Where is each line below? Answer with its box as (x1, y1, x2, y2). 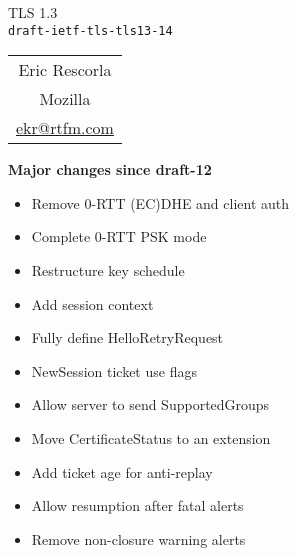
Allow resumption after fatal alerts (31, 495, 244, 516)
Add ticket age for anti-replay (31, 461, 213, 482)
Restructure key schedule (31, 260, 185, 281)
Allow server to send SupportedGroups (31, 394, 270, 415)
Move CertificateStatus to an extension (31, 428, 271, 448)
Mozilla (39, 87, 91, 111)
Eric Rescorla (18, 58, 112, 82)
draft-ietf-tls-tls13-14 (8, 23, 173, 38)
